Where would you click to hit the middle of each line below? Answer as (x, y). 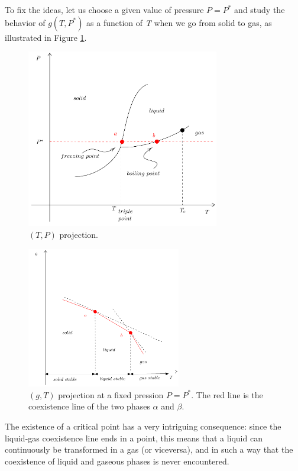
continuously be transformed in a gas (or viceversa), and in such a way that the (149, 449)
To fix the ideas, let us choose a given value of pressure (104, 9)
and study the (260, 9)
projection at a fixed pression (111, 394)
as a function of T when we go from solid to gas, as (179, 22)
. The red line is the (227, 394)
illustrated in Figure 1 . (46, 37)
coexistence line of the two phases (89, 406)
